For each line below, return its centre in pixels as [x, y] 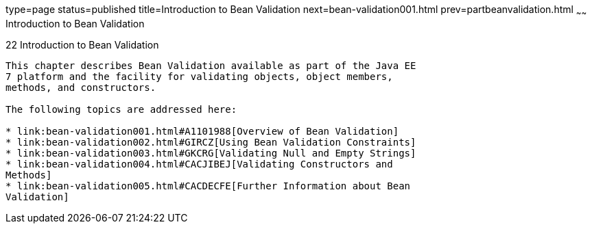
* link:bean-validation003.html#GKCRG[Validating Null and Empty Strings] [211, 153]
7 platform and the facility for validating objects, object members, [199, 76]
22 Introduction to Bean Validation [82, 44]
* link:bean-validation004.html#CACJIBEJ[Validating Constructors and [199, 164]
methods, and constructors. [81, 87]
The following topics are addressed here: [121, 109]
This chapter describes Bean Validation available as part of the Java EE [211, 65]
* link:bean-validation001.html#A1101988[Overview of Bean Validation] [202, 131]
